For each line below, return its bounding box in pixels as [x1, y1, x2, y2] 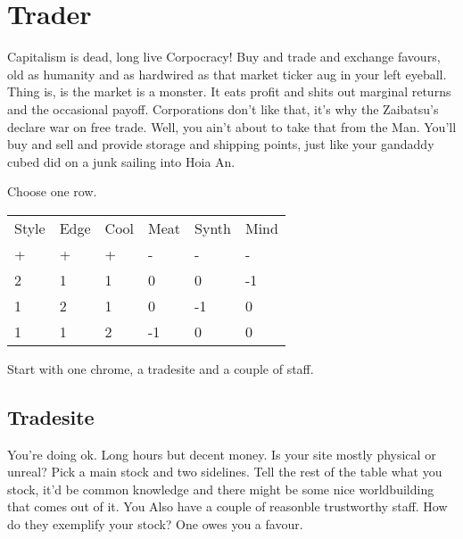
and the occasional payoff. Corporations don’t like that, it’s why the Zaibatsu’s [7, 99, 439, 118]
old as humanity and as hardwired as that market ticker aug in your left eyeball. [7, 64, 447, 83]
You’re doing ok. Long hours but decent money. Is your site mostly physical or [7, 444, 436, 463]
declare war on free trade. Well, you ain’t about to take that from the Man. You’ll [7, 117, 457, 136]
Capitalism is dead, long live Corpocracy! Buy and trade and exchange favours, [7, 47, 441, 66]
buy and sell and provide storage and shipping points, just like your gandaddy [7, 135, 434, 153]
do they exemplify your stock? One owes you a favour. [7, 515, 303, 534]
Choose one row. [7, 182, 97, 201]
